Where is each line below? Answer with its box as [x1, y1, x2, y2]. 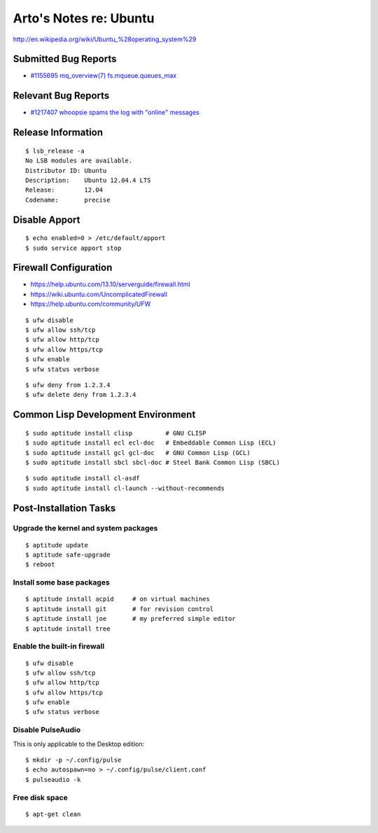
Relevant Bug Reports [13, 90, 110, 101]
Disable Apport [13, 213, 80, 225]
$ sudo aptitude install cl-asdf [25, 475, 140, 482]
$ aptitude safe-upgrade [25, 551, 111, 559]
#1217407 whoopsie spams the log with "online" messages [30, 108, 199, 117]
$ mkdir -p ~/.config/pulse [25, 756, 122, 764]
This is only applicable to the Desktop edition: [13, 739, 145, 748]
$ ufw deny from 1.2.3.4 [25, 381, 111, 388]
